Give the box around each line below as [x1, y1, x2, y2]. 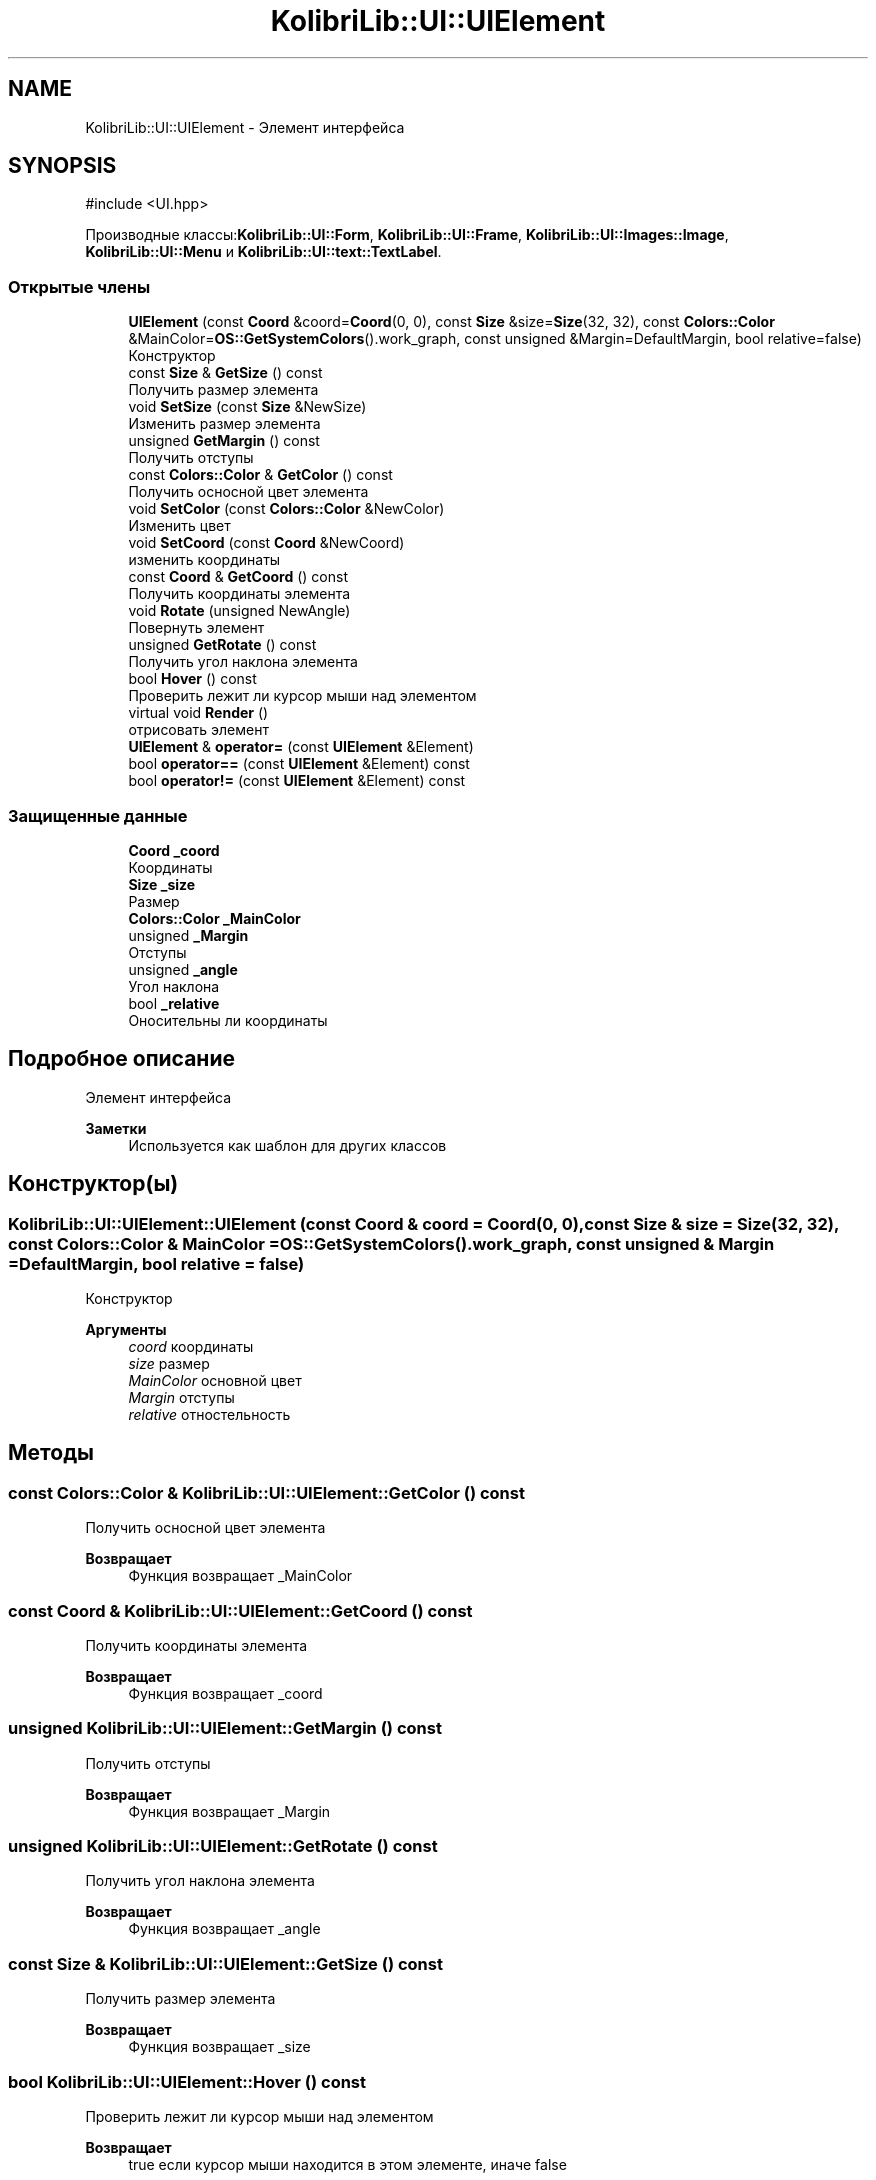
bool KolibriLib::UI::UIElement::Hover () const [8, 2071, 367, 2092]
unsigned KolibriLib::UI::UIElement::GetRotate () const [8, 1836, 438, 1857]
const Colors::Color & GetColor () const [128, 466, 393, 484]
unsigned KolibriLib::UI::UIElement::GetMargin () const [8, 1718, 442, 1739]
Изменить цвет [128, 517, 231, 535]
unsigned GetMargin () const [128, 432, 320, 450]
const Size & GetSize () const [128, 364, 323, 382]
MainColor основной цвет [128, 1372, 302, 1389]
